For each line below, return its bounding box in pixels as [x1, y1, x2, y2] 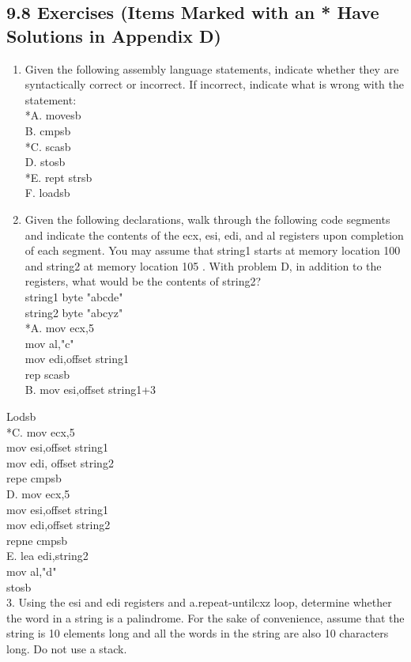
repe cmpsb [6, 470, 62, 486]
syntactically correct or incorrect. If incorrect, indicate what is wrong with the [25, 76, 404, 93]
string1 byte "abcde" [25, 288, 123, 305]
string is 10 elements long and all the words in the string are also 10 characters [6, 625, 389, 641]
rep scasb [25, 365, 70, 382]
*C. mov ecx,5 [6, 423, 75, 440]
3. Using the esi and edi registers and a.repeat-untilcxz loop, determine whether [6, 594, 392, 611]
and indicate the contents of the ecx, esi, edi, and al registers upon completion [25, 226, 404, 243]
